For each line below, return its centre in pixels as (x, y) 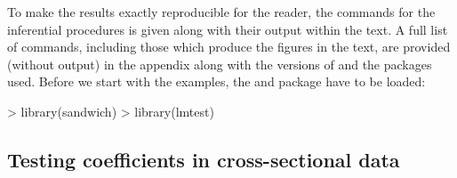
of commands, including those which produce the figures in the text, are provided (229, 47)
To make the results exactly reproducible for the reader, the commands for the (221, 12)
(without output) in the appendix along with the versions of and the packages (220, 64)
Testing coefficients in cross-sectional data (204, 159)
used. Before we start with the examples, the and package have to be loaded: (216, 81)
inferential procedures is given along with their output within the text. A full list (228, 29)
